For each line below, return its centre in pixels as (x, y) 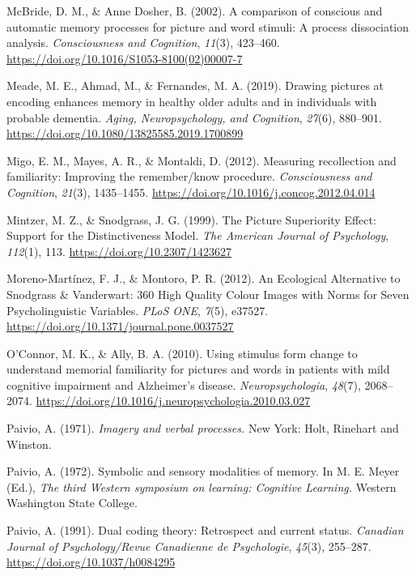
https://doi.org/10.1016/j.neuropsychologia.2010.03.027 (173, 401)
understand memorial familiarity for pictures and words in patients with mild (198, 369)
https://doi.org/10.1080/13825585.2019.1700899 (125, 133)
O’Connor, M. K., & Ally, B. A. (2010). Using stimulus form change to (182, 353)
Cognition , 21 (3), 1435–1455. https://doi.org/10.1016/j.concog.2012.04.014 (191, 192)
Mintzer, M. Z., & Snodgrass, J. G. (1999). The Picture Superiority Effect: (191, 219)
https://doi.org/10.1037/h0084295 (91, 562)
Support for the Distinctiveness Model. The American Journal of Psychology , (198, 235)
